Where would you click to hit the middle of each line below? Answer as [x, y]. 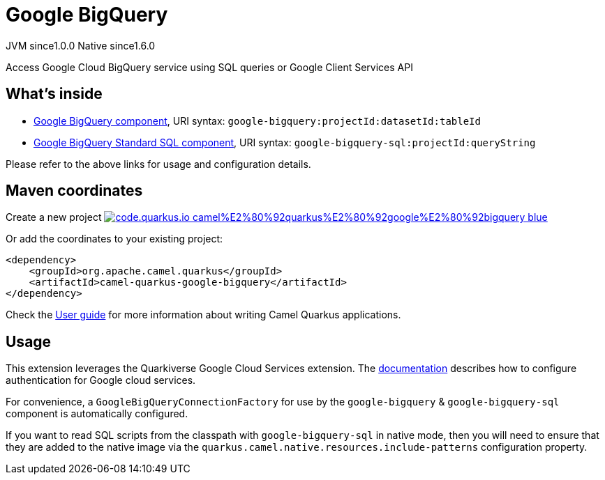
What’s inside [54, 94]
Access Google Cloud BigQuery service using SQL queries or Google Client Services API [209, 67]
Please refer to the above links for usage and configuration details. [158, 164]
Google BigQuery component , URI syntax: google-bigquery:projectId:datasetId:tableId [257, 121]
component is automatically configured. [97, 414]
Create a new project [54, 217]
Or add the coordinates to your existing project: [114, 239]
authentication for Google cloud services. [101, 380]
